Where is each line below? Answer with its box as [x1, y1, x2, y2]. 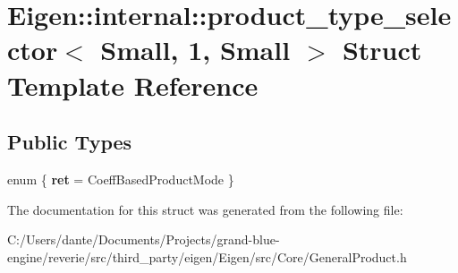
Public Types [7, 128, 132, 156]
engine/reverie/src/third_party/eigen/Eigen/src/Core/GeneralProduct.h [7, 247, 407, 266]
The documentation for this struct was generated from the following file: [7, 200, 403, 218]
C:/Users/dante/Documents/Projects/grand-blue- [7, 230, 280, 249]
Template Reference [7, 66, 259, 103]
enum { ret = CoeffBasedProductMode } [7, 169, 234, 188]
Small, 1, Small [100, 31, 291, 68]
